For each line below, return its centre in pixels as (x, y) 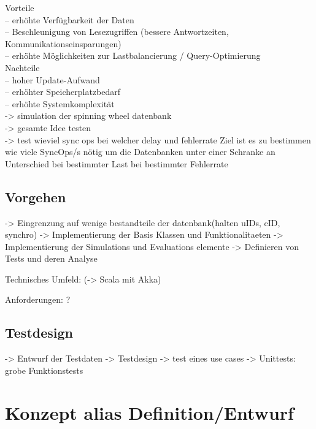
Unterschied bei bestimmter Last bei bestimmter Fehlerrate (117, 163)
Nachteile (22, 67)
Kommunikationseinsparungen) (63, 43)
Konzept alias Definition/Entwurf (149, 412)
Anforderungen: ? (38, 299)
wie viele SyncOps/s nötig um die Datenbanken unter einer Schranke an (140, 152)
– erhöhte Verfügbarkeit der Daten (70, 19)
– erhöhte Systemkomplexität (60, 103)
